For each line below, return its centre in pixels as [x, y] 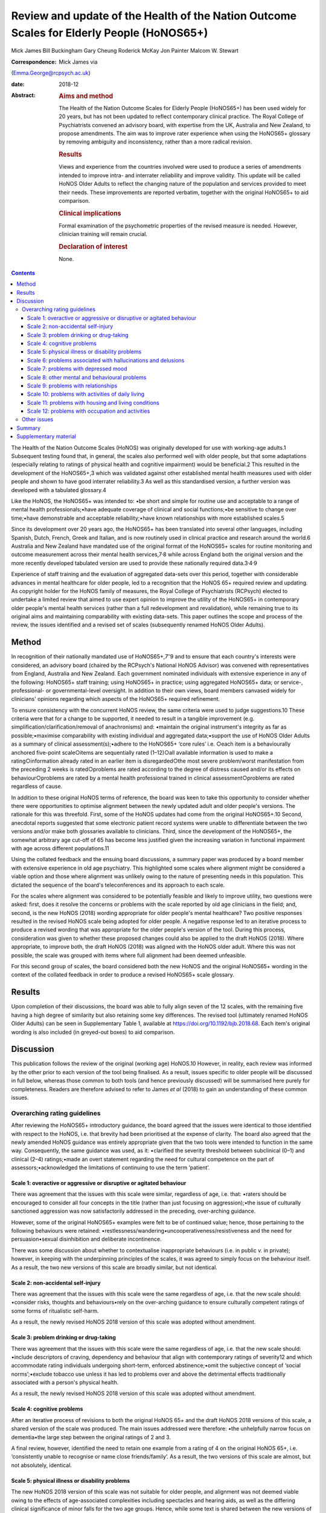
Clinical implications [90, 213]
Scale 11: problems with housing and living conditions [93, 402]
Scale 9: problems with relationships [72, 386]
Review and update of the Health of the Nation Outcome [154, 16]
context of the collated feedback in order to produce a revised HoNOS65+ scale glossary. [123, 975]
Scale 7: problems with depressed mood [77, 369]
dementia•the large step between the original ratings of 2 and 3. [91, 1437]
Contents [23, 273]
